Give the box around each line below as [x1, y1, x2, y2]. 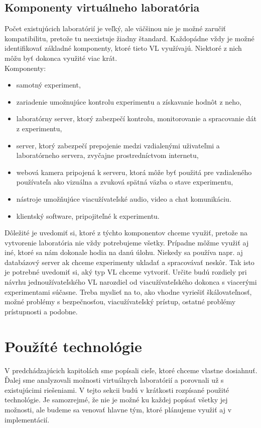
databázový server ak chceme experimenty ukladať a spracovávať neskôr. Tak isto [5, 256, 254, 267]
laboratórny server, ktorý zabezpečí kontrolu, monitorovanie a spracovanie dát [16, 113, 256, 124]
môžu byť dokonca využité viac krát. [5, 52, 117, 63]
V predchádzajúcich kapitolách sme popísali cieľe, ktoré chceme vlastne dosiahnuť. [5, 365, 257, 375]
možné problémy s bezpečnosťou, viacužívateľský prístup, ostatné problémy [5, 296, 236, 307]
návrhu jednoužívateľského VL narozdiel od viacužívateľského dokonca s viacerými [5, 277, 257, 287]
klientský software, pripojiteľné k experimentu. [16, 210, 160, 221]
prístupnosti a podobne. [5, 306, 78, 316]
